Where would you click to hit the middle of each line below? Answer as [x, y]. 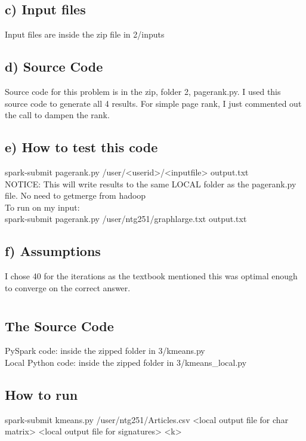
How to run [41, 394]
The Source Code [59, 326]
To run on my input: [42, 207]
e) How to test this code [81, 147]
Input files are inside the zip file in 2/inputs [85, 34]
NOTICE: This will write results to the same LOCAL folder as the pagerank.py [151, 184]
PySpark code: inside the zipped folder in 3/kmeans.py [105, 351]
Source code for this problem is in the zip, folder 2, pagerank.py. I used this [143, 91]
